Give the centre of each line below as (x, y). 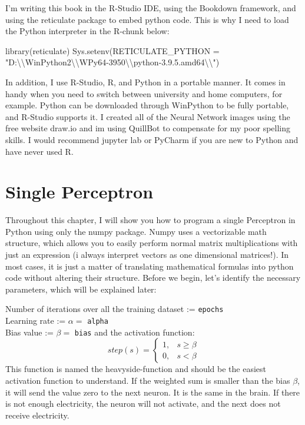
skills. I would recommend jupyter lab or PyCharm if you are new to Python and (152, 139)
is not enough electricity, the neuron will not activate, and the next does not (143, 404)
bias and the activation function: (135, 332)
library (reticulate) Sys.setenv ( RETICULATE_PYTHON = (112, 50)
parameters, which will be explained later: (81, 289)
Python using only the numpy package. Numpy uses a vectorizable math (136, 231)
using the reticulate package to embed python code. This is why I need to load (147, 19)
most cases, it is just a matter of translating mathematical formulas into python (150, 266)
